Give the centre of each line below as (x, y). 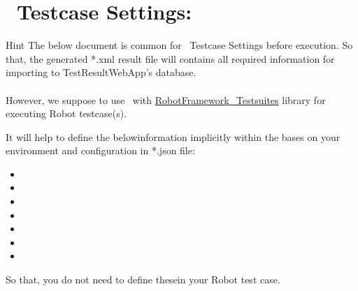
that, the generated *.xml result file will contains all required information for (170, 58)
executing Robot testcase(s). (66, 113)
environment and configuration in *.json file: (100, 150)
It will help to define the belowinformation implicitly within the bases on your (173, 136)
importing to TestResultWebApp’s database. (101, 72)
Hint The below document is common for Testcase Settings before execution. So (179, 45)
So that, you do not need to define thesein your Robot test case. (143, 279)
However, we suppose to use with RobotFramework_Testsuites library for (166, 99)
